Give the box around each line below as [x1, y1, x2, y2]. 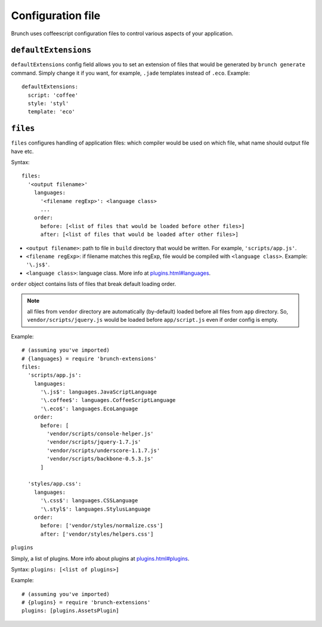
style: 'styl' [27, 100, 69, 107]
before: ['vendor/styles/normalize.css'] [40, 522, 163, 529]
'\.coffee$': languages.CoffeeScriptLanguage [40, 397, 176, 404]
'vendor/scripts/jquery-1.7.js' [47, 439, 141, 445]
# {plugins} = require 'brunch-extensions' [21, 599, 151, 606]
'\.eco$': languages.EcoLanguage [40, 405, 138, 412]
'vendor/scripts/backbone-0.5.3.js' [47, 456, 154, 462]
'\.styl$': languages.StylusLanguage [40, 505, 151, 512]
